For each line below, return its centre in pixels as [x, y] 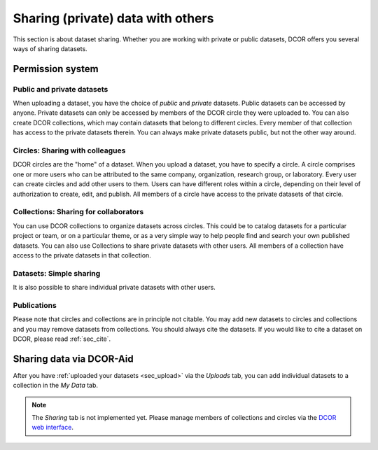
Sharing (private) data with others [113, 18]
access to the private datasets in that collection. [82, 255]
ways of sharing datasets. [50, 48]
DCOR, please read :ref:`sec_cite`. [62, 339]
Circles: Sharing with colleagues [69, 150]
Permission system [56, 69]
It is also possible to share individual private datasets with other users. [114, 288]
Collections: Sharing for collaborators [78, 212]
